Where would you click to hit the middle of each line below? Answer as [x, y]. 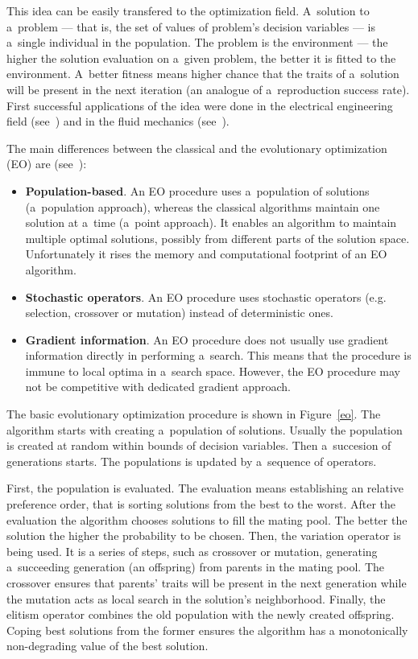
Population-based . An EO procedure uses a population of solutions [197, 190]
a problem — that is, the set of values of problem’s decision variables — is [191, 26]
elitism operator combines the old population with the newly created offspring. [201, 614]
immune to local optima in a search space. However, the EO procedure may [213, 371]
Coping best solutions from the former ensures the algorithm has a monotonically [207, 630]
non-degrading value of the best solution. [108, 646]
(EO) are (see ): [47, 164]
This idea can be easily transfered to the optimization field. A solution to [188, 10]
